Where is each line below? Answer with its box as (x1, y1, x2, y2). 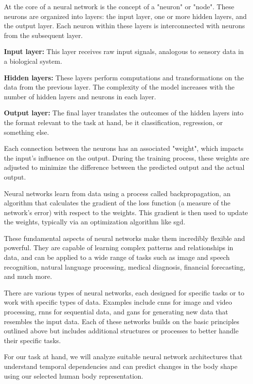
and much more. (4, 271, 52, 281)
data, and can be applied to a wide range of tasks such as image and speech (4, 252, 230, 262)
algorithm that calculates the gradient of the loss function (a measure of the (4, 198, 231, 208)
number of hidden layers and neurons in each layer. (4, 91, 156, 101)
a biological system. (4, 55, 62, 66)
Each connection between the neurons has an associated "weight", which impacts (4, 143, 244, 153)
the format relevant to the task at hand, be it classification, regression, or (4, 117, 223, 127)
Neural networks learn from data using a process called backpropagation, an (4, 188, 231, 198)
